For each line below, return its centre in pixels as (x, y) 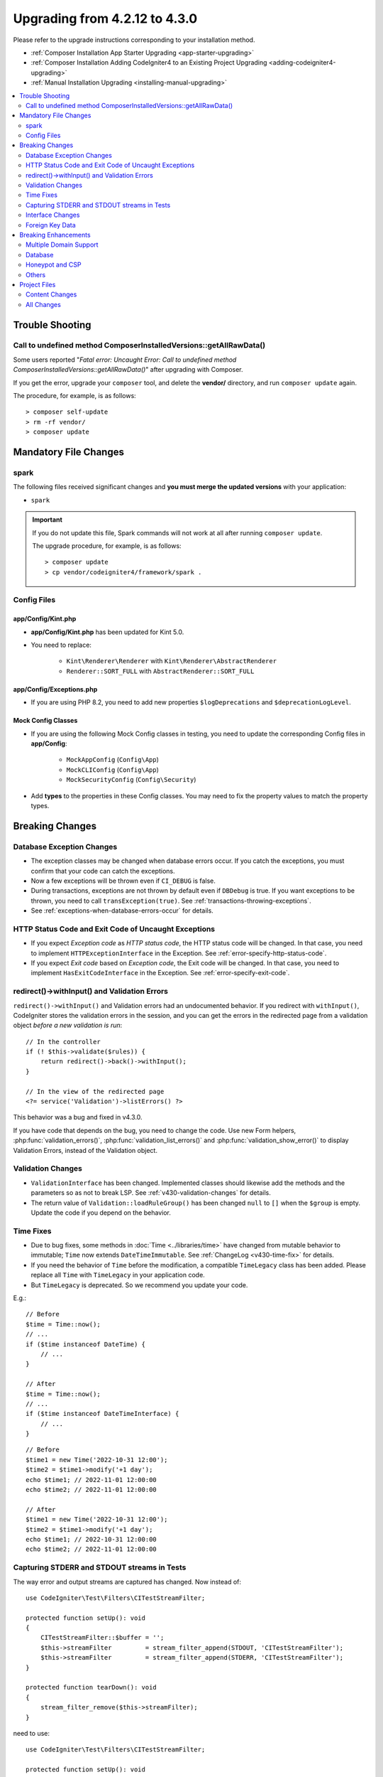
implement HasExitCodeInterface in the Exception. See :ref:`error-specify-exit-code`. (160, 973)
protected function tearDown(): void (91, 1687)
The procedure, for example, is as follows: (74, 396)
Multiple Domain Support (62, 245)
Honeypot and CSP (54, 265)
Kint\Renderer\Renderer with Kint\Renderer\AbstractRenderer (171, 661)
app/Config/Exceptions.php (55, 689)
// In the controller (63, 1042)
